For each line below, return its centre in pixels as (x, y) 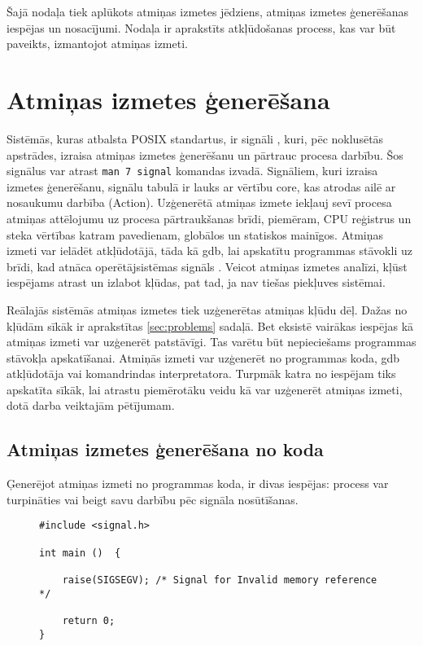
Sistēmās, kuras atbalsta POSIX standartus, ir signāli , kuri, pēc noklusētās (195, 138)
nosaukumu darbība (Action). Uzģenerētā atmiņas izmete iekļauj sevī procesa (199, 202)
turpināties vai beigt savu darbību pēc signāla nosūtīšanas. (153, 499)
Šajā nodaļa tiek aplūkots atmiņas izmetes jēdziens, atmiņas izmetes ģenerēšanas (208, 11)
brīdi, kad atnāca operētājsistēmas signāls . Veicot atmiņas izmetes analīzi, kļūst (207, 266)
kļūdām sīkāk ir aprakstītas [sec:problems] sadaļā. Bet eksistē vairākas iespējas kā (210, 325)
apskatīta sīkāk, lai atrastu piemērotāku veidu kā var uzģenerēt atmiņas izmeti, (205, 389)
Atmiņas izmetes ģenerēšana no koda (165, 449)
